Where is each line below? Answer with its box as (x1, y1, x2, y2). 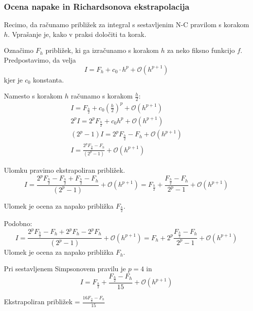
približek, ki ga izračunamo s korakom (45, 45, 159, 55)
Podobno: (4, 218, 32, 228)
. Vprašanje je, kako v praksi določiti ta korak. (8, 29, 146, 39)
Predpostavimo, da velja (4, 55, 76, 65)
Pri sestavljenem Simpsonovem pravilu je (4, 263, 126, 273)
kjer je (4, 74, 23, 84)
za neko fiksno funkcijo (167, 45, 235, 55)
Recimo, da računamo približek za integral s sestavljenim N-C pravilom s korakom (4, 19, 249, 30)
